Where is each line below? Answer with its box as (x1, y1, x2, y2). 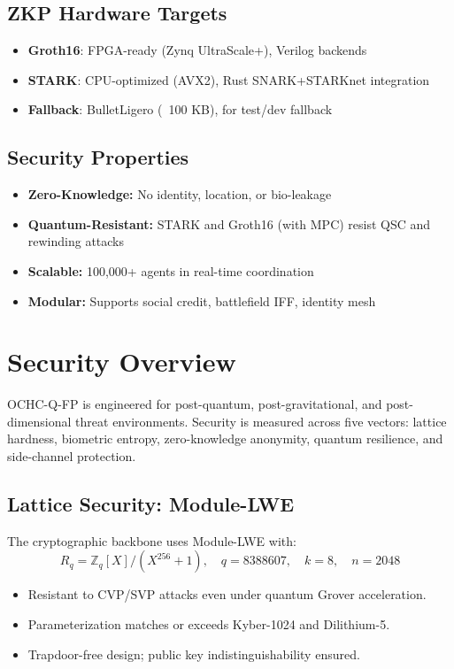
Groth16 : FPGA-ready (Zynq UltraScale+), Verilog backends (27, 41, 367, 59)
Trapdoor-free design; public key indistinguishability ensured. (27, 644, 360, 663)
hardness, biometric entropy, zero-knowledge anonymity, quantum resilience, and (7, 429, 443, 448)
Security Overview (7, 343, 236, 380)
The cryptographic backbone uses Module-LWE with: (7, 531, 296, 550)
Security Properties (7, 143, 189, 171)
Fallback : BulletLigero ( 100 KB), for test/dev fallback (27, 100, 333, 119)
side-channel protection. (7, 447, 136, 465)
